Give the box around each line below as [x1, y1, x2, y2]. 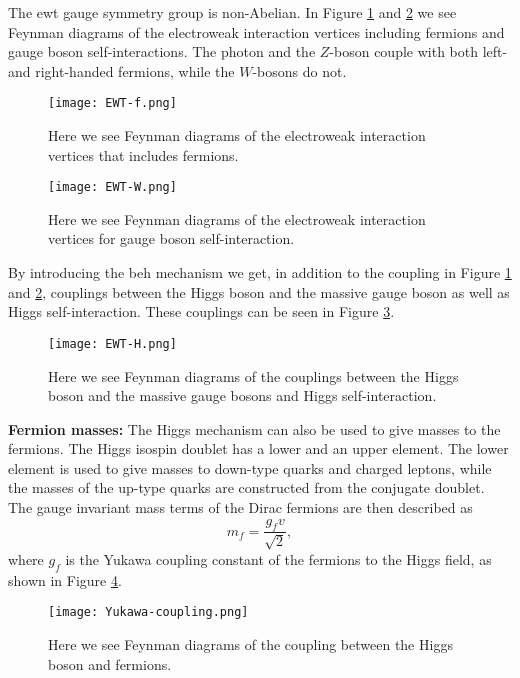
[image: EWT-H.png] [48, 336, 177, 351]
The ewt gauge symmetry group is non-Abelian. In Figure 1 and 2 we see [8, 2, 457, 22]
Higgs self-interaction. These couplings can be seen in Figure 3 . [8, 301, 395, 322]
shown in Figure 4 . [8, 569, 122, 590]
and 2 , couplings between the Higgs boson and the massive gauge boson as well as [8, 281, 510, 302]
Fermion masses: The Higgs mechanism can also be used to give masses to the [8, 418, 501, 439]
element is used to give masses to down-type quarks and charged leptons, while [8, 457, 492, 478]
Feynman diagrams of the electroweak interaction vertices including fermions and [8, 21, 505, 42]
